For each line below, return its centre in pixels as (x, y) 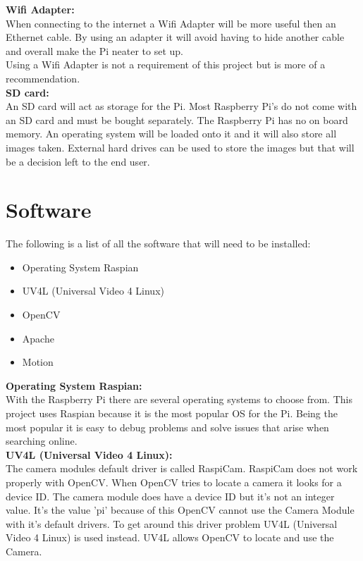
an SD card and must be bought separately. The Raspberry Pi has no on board (177, 119)
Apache (38, 338)
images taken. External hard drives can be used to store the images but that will (180, 147)
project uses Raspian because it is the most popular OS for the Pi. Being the (172, 413)
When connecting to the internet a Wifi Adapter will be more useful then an (171, 23)
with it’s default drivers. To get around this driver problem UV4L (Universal (172, 523)
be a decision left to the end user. (78, 161)
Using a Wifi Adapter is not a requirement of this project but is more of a (166, 64)
